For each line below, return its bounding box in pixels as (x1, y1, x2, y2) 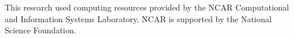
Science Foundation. (5, 24, 77, 36)
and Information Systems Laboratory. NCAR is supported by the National (5, 12, 272, 25)
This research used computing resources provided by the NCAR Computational (5, 1, 289, 13)
